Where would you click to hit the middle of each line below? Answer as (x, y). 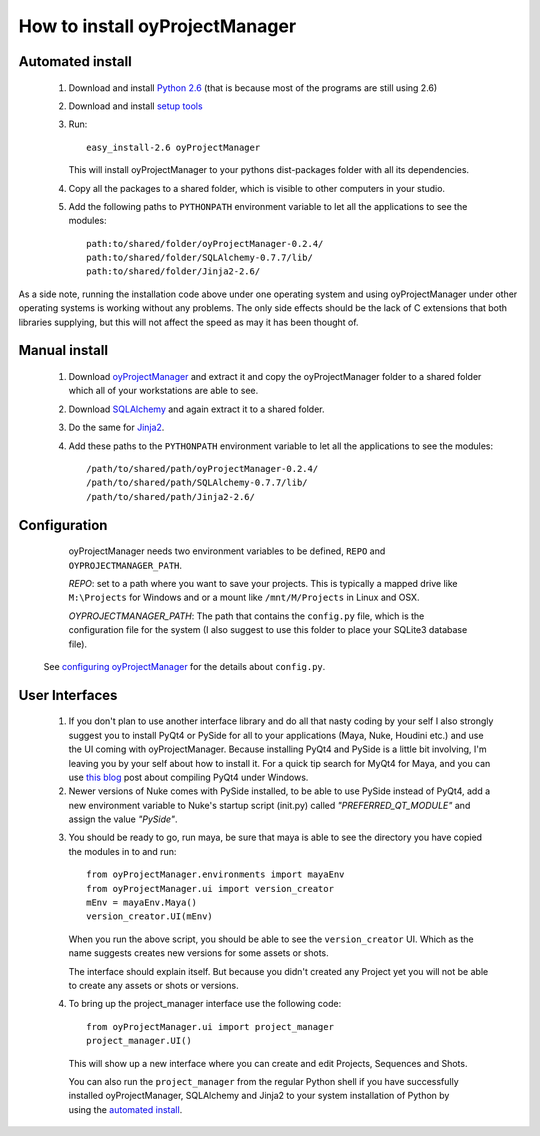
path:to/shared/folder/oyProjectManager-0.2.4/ (205, 243)
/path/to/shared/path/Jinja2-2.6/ (170, 496)
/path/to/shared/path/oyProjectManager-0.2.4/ (202, 468)
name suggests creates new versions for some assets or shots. (198, 953)
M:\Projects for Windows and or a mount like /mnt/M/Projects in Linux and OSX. (244, 597)
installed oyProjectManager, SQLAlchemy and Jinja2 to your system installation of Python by (259, 1096)
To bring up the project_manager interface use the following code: (205, 1004)
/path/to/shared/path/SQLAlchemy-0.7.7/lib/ (197, 483)
